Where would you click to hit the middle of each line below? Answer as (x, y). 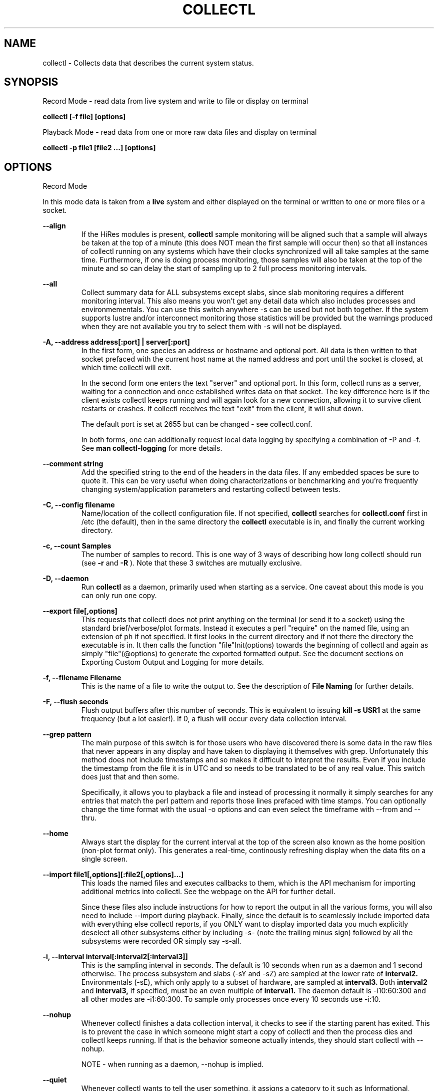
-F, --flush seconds (75, 702)
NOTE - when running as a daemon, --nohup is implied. (172, 1064)
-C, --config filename (79, 505)
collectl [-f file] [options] (84, 117)
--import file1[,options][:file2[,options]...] (113, 875)
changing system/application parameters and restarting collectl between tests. (211, 489)
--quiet (55, 1080)
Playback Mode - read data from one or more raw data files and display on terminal (180, 132)
